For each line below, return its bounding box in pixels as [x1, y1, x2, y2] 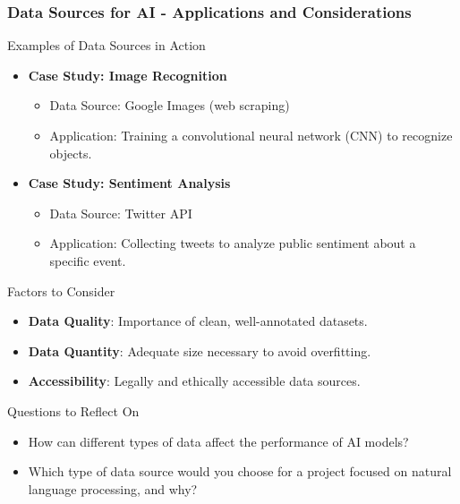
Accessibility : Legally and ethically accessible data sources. [28, 372, 361, 390]
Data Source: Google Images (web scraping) [49, 96, 290, 115]
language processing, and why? [28, 479, 198, 498]
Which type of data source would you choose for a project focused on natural [28, 462, 452, 481]
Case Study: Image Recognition [28, 65, 227, 84]
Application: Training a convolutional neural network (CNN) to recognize [49, 126, 453, 144]
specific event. [49, 251, 126, 269]
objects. [49, 143, 92, 162]
